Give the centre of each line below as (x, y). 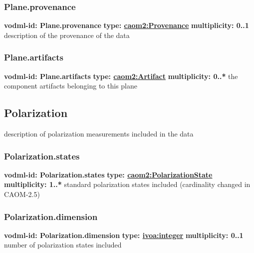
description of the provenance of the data (67, 35)
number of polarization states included (63, 245)
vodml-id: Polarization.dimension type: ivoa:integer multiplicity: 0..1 (124, 235)
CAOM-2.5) (22, 194)
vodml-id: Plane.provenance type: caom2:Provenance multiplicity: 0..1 (127, 25)
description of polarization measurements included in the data (99, 134)
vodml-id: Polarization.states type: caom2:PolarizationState (108, 174)
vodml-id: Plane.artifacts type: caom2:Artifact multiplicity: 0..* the (121, 76)
